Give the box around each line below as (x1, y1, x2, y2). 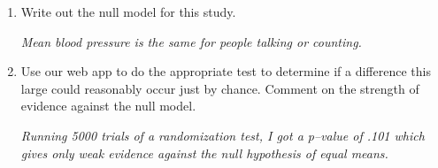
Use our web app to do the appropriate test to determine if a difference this (20, 62, 431, 80)
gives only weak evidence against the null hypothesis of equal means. (20, 143, 388, 162)
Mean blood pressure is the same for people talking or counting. (20, 32, 362, 50)
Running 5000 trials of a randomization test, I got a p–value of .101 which (20, 126, 425, 144)
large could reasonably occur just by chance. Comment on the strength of (20, 79, 419, 97)
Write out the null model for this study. (20, 3, 236, 20)
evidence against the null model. (20, 96, 196, 115)
